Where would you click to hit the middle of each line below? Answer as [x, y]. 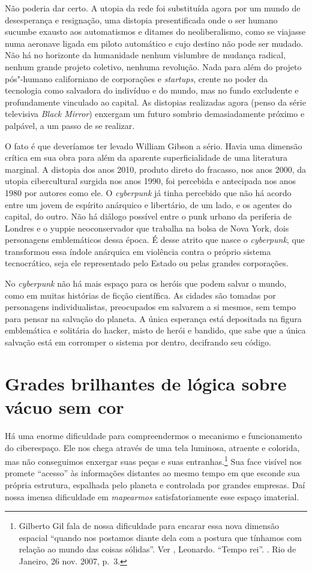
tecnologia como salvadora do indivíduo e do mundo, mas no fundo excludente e [152, 90]
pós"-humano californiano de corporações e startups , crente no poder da [136, 78]
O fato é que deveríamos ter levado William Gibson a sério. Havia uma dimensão [154, 145]
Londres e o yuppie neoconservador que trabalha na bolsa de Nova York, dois [147, 228]
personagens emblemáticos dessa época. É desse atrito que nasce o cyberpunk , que [155, 240]
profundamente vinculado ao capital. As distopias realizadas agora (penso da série [155, 102]
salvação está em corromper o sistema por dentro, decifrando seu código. [138, 342]
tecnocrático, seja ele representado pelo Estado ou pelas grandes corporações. [147, 263]
